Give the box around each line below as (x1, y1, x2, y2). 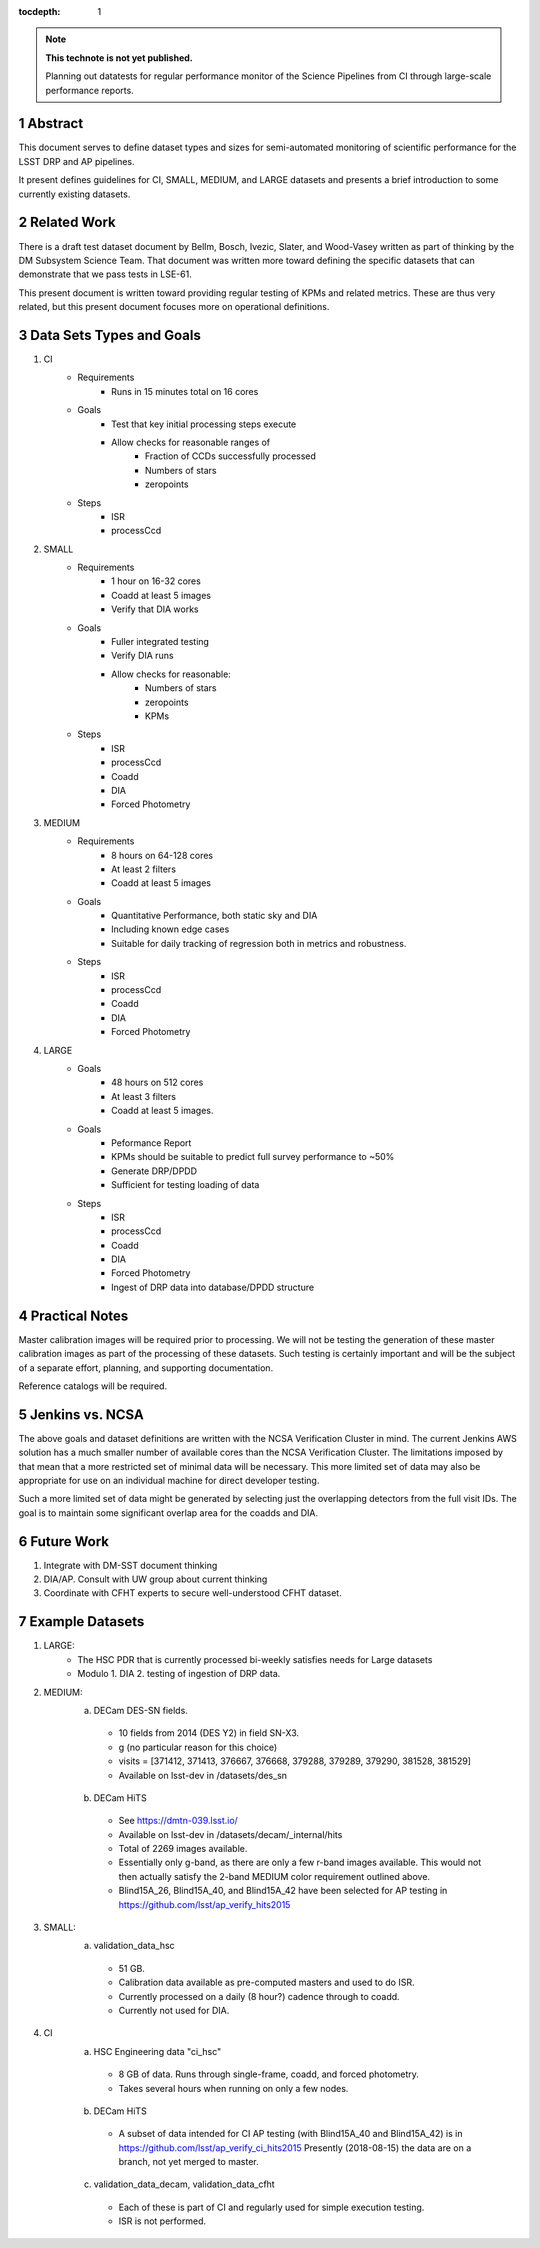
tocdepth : (18, 6, 61, 17)
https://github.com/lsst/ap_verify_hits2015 (118, 1898, 291, 1910)
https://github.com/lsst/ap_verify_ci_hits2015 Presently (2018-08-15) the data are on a (118, 2141, 472, 2154)
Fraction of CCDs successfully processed (145, 450, 317, 462)
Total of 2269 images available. (118, 1843, 248, 1855)
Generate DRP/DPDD (111, 1165, 198, 1177)
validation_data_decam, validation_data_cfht (93, 2178, 275, 2190)
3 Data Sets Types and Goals (18, 326, 202, 344)
